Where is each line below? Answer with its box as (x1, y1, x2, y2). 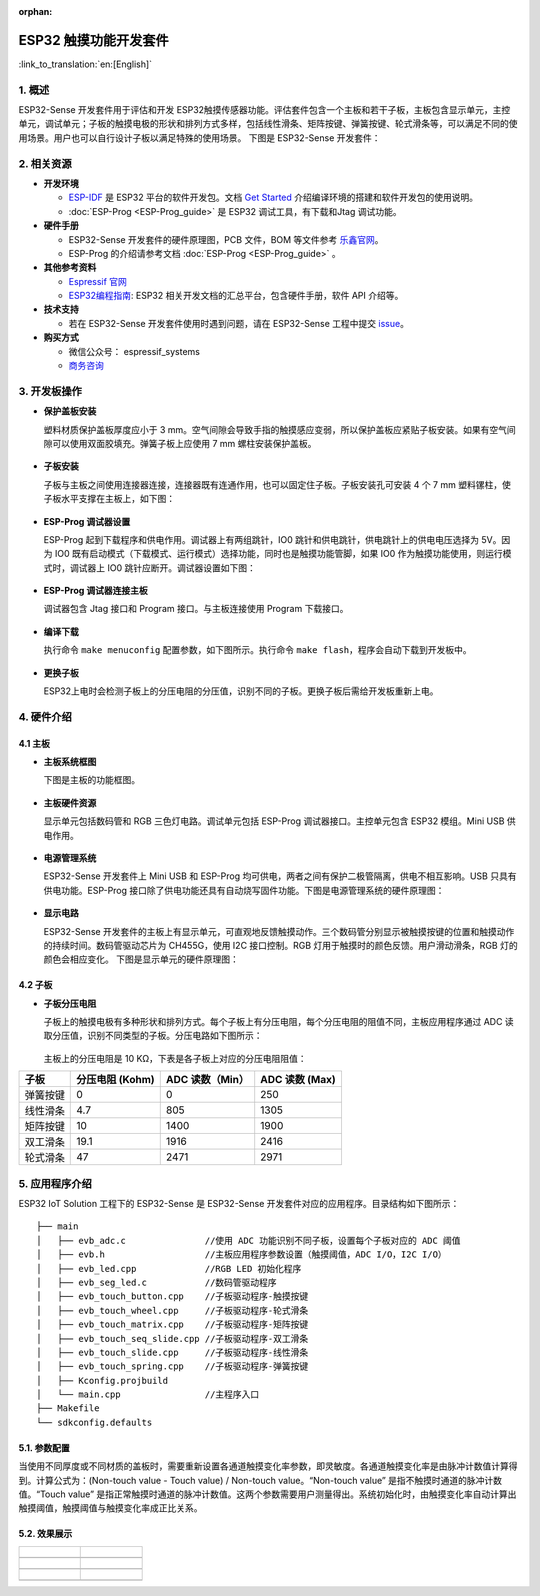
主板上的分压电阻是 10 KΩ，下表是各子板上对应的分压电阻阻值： (43, 1052, 307, 1064)
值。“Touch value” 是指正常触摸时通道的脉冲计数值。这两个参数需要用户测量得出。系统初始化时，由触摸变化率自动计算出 (18, 1488, 517, 1500)
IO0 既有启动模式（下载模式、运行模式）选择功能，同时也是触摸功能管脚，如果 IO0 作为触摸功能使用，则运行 (54, 548, 504, 560)
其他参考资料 (43, 261, 97, 274)
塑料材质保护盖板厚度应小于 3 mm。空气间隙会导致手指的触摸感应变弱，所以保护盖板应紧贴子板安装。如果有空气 (43, 423, 508, 435)
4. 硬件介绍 (18, 710, 72, 724)
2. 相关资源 (18, 156, 72, 170)
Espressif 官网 (68, 275, 127, 287)
